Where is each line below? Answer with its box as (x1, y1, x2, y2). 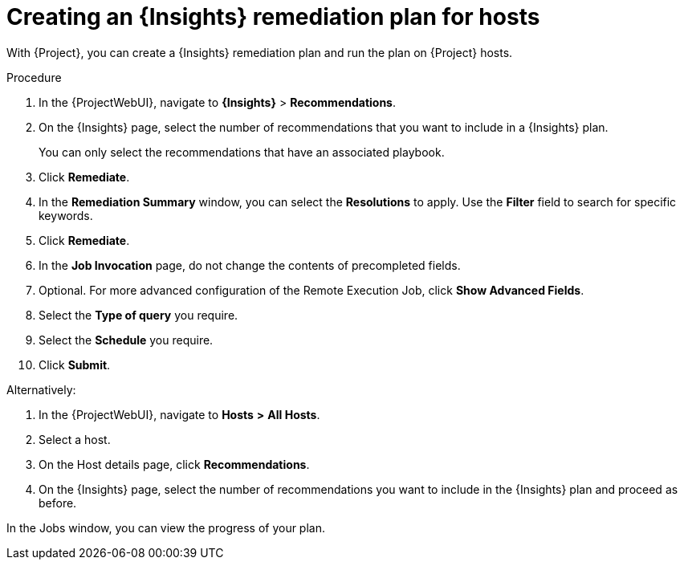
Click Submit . (39, 357, 111, 372)
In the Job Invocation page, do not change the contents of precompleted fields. (39, 258, 461, 272)
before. (39, 495, 77, 510)
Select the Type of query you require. (39, 307, 238, 322)
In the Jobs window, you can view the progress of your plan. (6, 520, 325, 535)
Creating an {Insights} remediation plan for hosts (6, 3, 540, 31)
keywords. (39, 208, 93, 222)
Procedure (6, 70, 62, 84)
